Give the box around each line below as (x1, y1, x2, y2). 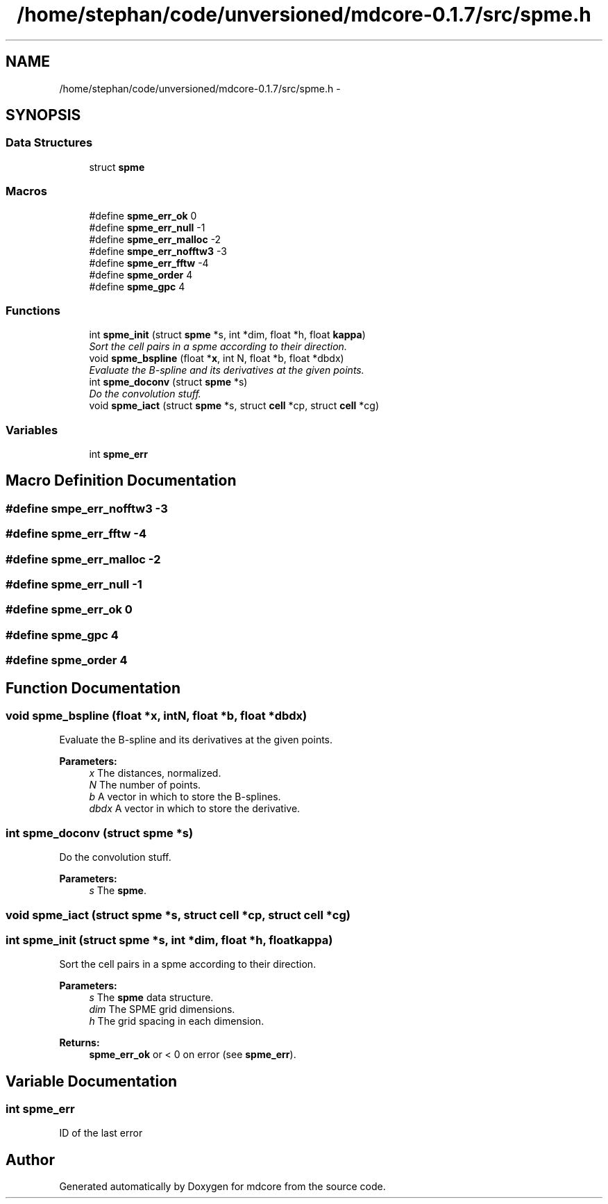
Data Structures (6, 135, 93, 150)
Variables (6, 422, 58, 437)
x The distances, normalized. (89, 767, 221, 780)
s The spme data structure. (89, 991, 214, 1004)
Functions (6, 303, 60, 318)
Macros (6, 184, 47, 199)
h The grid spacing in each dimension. (89, 1015, 264, 1028)
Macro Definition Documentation (6, 472, 237, 490)
